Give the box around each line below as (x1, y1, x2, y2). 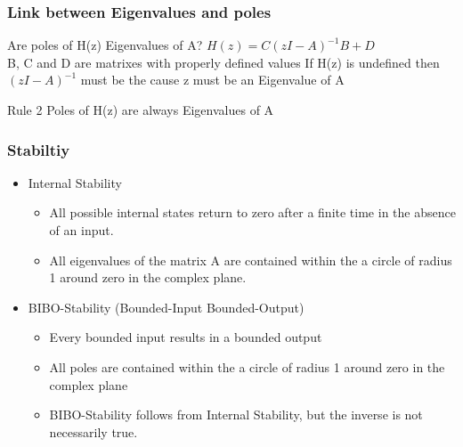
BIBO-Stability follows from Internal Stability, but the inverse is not (49, 405, 423, 424)
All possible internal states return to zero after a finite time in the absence (49, 203, 456, 222)
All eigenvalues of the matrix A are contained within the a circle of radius (49, 250, 452, 269)
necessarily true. (49, 422, 138, 441)
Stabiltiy (7, 138, 70, 160)
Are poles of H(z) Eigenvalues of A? (7, 36, 203, 54)
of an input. (49, 221, 114, 239)
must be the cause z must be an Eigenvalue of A (80, 70, 345, 89)
